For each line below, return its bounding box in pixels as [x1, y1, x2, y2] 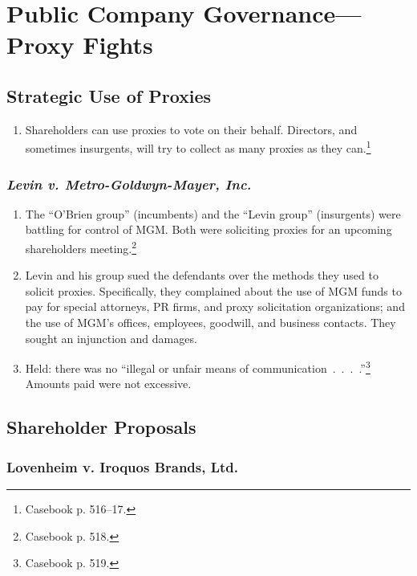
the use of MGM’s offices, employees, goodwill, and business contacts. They [25, 314, 396, 331]
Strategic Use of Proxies [6, 83, 212, 108]
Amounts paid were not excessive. [25, 375, 192, 392]
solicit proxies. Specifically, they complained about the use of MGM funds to [25, 282, 402, 299]
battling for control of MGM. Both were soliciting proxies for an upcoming [25, 221, 392, 238]
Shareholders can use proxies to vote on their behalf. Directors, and [25, 121, 358, 137]
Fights [83, 28, 153, 61]
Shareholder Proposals [6, 415, 196, 439]
